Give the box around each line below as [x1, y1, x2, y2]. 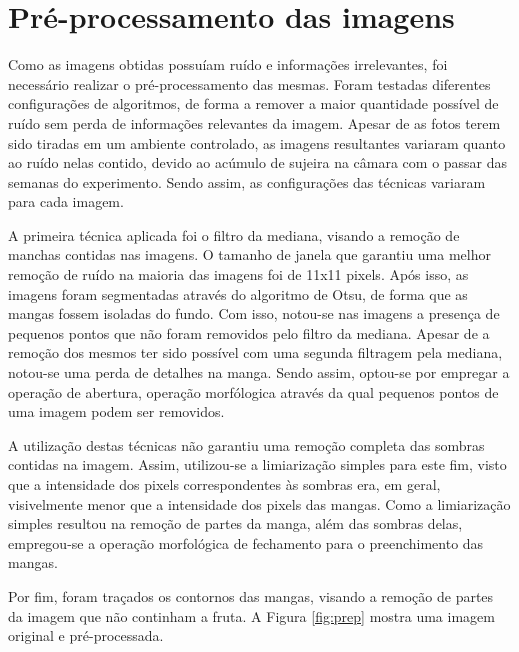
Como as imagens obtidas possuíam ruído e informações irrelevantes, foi [8, 54, 448, 75]
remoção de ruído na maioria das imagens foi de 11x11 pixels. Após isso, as [8, 264, 469, 285]
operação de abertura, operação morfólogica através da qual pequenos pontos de [8, 381, 499, 402]
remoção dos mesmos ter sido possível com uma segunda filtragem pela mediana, [8, 342, 503, 363]
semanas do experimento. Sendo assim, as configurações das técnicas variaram [8, 171, 486, 192]
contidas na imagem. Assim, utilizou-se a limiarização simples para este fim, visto [8, 454, 507, 475]
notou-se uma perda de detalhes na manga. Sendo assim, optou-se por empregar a [8, 362, 510, 383]
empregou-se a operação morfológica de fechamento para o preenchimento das [8, 532, 484, 553]
